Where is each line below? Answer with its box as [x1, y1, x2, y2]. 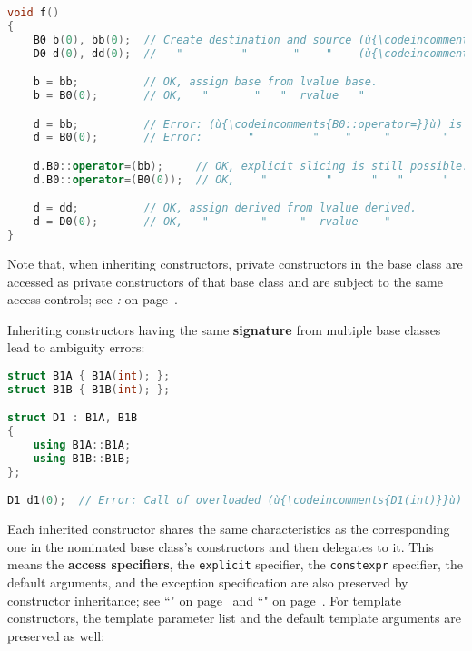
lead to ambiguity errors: [7, 338, 145, 357]
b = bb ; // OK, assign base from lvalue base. [33, 75, 379, 89]
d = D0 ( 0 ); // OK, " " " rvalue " [33, 215, 391, 229]
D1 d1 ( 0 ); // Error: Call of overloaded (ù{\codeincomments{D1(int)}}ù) [7, 494, 463, 508]
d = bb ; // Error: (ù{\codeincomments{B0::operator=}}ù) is [33, 117, 463, 131]
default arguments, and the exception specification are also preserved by [7, 573, 408, 592]
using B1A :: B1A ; [33, 439, 132, 452]
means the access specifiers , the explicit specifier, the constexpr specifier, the [7, 555, 463, 574]
